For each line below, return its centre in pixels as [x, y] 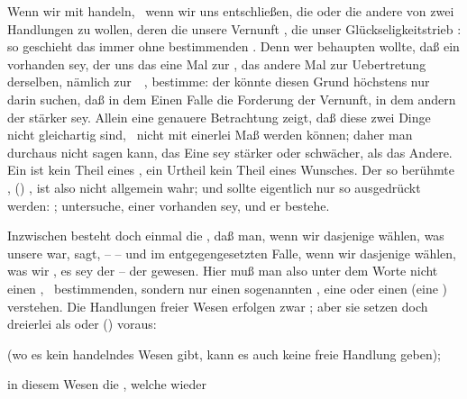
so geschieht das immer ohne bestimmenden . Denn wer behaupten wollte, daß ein [233, 46]
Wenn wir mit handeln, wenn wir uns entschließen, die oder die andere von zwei [231, 11]
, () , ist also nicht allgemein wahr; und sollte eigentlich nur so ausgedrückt [214, 187]
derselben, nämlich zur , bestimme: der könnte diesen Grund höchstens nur [219, 82]
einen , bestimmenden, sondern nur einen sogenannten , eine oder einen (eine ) [228, 288]
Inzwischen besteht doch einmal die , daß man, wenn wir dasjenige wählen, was [226, 236]
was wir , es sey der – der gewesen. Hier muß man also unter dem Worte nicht [223, 271]
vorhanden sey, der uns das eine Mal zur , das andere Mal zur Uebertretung [217, 63]
